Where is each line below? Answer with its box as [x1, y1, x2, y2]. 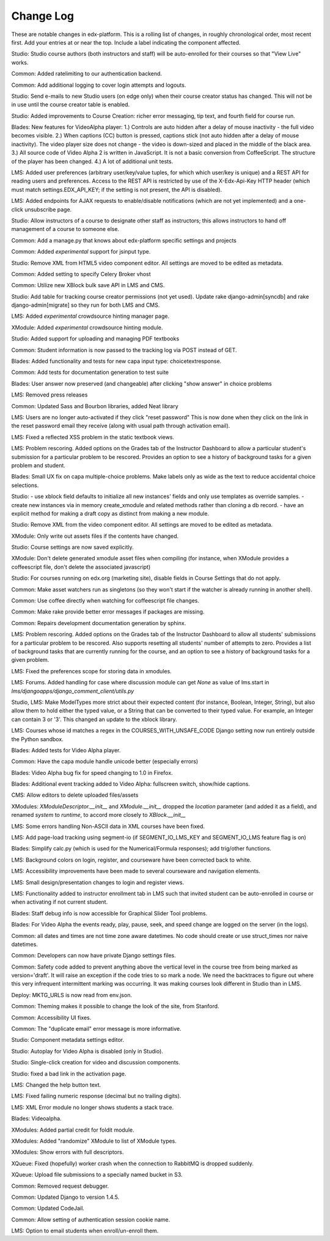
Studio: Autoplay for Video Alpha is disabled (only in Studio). [11, 1047, 163, 1055]
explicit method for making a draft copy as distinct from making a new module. [11, 510, 210, 517]
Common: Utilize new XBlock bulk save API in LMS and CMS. [11, 282, 165, 289]
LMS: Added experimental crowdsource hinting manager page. [11, 312, 170, 320]
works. [11, 59, 29, 66]
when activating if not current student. [11, 898, 108, 906]
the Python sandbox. [11, 735, 64, 742]
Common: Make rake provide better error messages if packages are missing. [11, 608, 205, 615]
